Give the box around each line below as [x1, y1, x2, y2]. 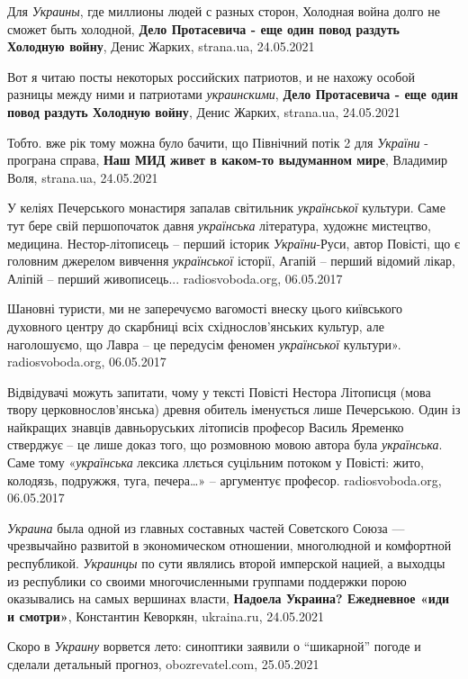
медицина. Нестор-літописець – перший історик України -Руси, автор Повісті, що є [7, 233, 461, 252]
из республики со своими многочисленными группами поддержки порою [7, 571, 407, 590]
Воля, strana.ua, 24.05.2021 [7, 167, 158, 186]
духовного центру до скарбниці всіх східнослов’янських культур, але [7, 316, 384, 335]
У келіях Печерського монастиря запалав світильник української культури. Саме [7, 198, 445, 217]
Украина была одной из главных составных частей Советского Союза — [7, 518, 405, 537]
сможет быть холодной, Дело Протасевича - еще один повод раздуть [7, 19, 400, 38]
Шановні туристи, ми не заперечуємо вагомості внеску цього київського [7, 299, 403, 318]
